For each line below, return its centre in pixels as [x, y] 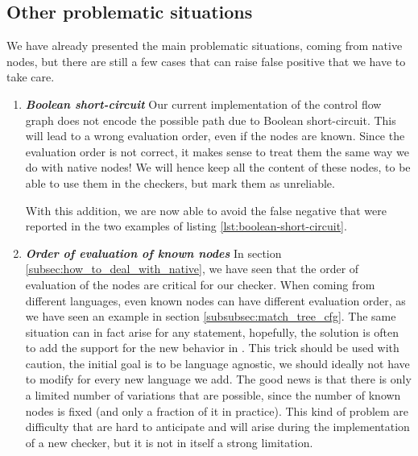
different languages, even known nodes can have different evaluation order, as [215, 300]
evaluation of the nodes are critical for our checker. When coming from [200, 284]
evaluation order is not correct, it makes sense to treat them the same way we [217, 151]
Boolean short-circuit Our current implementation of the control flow [203, 104]
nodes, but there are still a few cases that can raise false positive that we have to [206, 61]
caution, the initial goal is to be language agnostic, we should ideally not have [217, 363]
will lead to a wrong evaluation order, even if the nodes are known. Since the [215, 136]
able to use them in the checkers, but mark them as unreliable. [180, 182]
